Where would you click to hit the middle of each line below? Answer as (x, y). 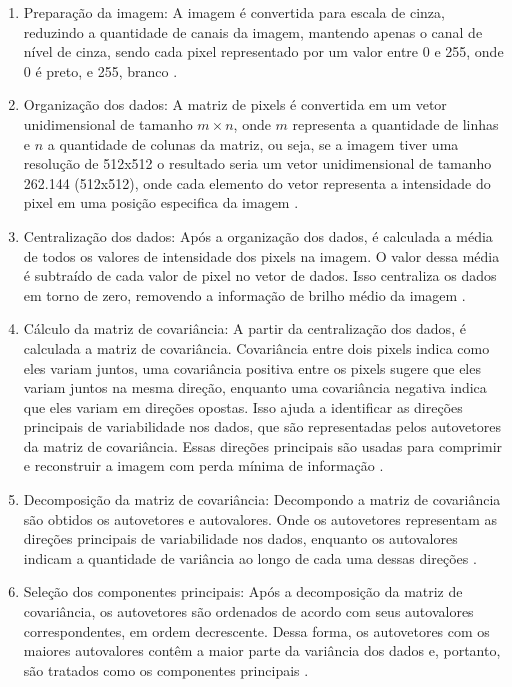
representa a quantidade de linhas (395, 123)
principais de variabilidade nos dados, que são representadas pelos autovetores (262, 426)
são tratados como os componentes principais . (166, 669)
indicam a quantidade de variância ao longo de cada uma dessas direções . (250, 557)
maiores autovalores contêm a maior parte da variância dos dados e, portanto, (262, 650)
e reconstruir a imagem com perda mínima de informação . (203, 465)
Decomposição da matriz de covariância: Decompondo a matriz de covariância (262, 499)
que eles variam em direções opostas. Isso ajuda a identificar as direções (243, 406)
